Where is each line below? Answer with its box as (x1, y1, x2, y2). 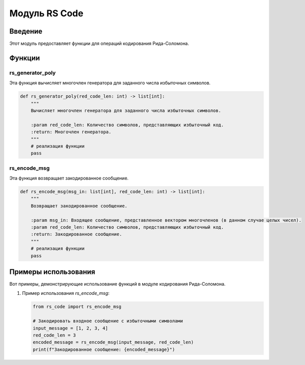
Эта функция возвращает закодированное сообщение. (9, 175, 129, 181)
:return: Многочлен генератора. (30, 129, 112, 135)
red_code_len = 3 (33, 332, 76, 338)
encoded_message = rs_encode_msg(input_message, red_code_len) (33, 340, 194, 345)
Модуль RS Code (9, 8, 84, 19)
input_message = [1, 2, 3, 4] (33, 325, 108, 331)
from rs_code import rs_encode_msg (33, 304, 121, 310)
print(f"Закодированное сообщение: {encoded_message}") (33, 346, 175, 352)
